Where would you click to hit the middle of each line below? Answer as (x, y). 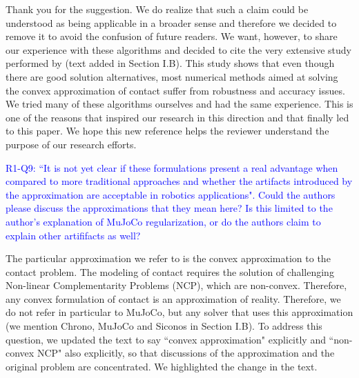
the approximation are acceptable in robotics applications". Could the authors (171, 194)
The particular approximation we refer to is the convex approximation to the (168, 258)
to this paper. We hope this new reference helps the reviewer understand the (167, 131)
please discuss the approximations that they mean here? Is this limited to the (169, 208)
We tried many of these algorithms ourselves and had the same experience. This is (179, 104)
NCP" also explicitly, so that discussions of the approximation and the (186, 353)
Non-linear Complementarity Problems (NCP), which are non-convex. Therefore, (176, 285)
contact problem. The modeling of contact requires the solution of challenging (170, 271)
